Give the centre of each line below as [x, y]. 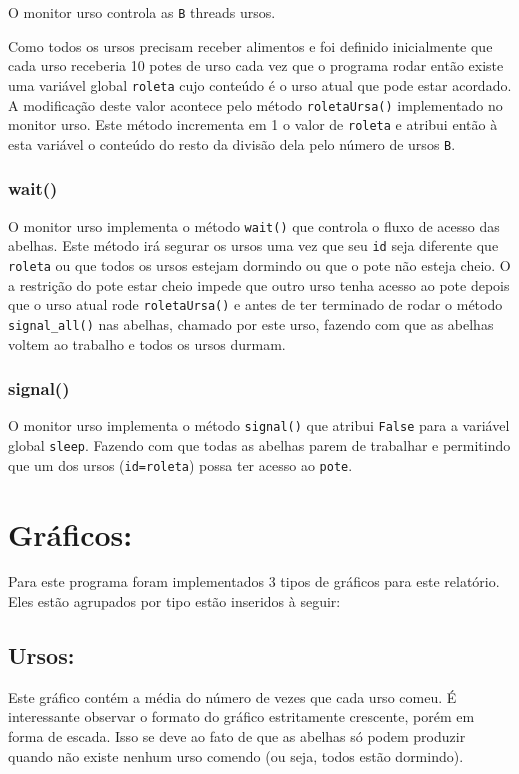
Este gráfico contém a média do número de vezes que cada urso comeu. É [232, 696]
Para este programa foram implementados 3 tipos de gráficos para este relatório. [254, 581]
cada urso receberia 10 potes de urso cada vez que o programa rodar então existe [256, 65]
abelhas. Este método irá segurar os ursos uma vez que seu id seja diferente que [253, 245]
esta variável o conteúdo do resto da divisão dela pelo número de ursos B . [232, 143]
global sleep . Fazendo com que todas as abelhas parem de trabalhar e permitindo [259, 445]
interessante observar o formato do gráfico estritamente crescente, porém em [241, 716]
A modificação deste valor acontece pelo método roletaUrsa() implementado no [255, 104]
